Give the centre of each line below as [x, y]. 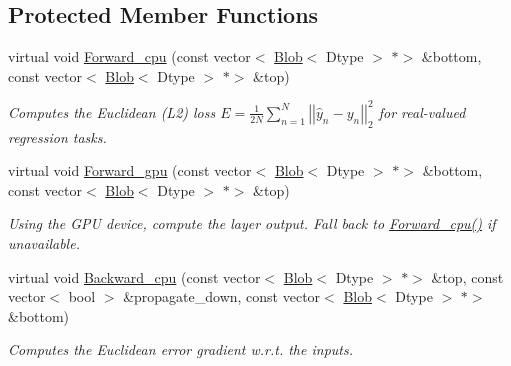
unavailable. [44, 243]
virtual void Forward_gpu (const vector [130, 170]
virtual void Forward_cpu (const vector [129, 56]
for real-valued [422, 111]
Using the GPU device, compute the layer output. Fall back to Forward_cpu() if [252, 223]
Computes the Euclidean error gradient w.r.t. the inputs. [180, 349]
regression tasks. [57, 136]
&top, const [467, 276]
